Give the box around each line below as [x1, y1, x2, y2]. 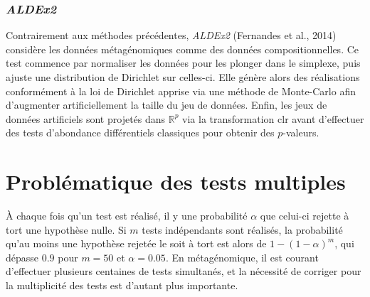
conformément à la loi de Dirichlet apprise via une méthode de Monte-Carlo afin [6, 83, 356, 98]
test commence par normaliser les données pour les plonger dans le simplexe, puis [6, 55, 361, 70]
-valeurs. [282, 125, 319, 140]
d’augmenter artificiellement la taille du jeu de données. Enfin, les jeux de [6, 97, 327, 112]
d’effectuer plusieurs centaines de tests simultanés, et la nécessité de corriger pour [6, 264, 361, 279]
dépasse [6, 249, 39, 264]
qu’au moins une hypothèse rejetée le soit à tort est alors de [6, 236, 267, 251]
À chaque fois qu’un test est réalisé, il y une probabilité [6, 208, 248, 223]
